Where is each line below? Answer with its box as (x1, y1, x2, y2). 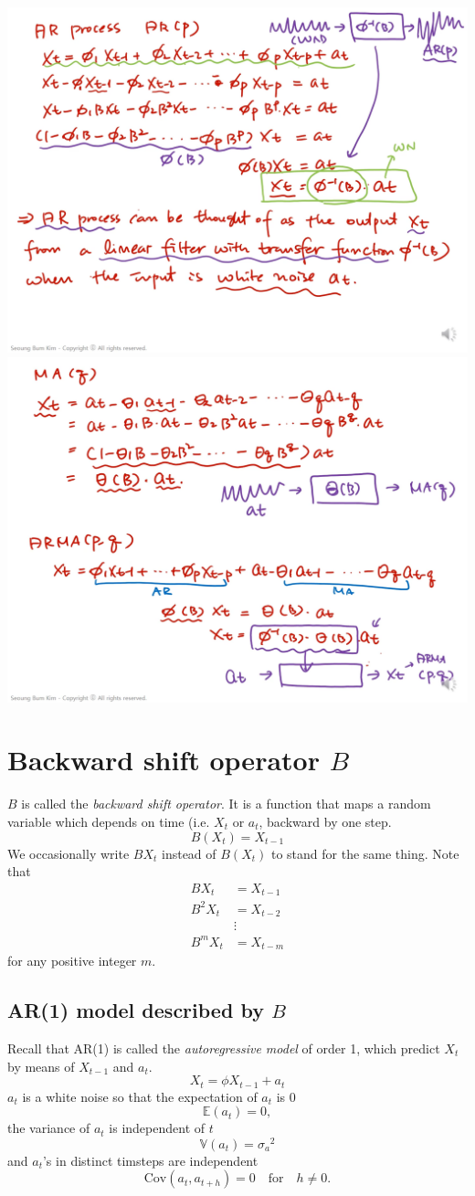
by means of (7, 1056, 75, 1075)
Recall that (7, 1038, 69, 1057)
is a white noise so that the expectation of (22, 1086, 258, 1106)
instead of (162, 843, 216, 863)
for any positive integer (7, 951, 137, 970)
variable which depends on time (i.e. (7, 811, 210, 831)
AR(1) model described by (7, 996, 264, 1024)
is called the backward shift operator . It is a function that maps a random (21, 794, 431, 813)
